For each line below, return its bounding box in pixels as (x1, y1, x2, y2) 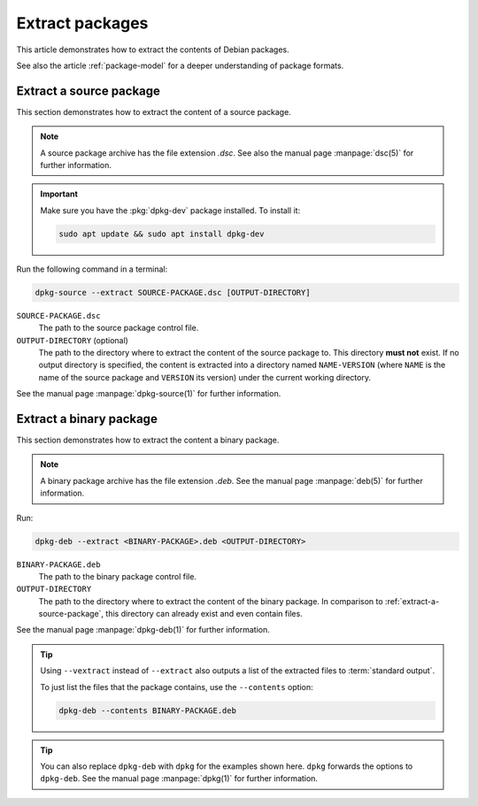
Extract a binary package (16, 411, 158, 426)
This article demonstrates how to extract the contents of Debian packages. (16, 44, 289, 55)
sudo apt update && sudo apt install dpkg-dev (58, 228, 265, 239)
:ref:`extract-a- (385, 595, 440, 606)
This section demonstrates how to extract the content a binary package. (16, 434, 280, 445)
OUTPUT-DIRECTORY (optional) (16, 334, 128, 345)
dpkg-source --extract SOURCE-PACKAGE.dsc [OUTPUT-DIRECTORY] (35, 288, 311, 297)
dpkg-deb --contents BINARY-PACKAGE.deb (58, 705, 236, 716)
